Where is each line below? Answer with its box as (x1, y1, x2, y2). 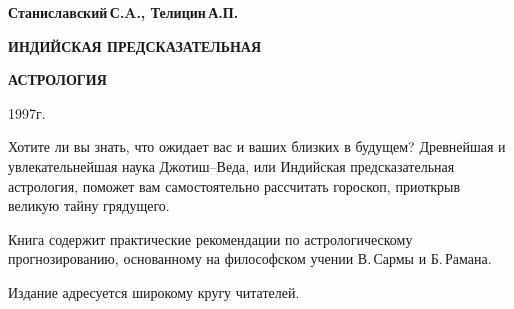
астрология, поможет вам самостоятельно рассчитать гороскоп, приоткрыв (8, 175, 461, 196)
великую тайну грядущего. (8, 195, 170, 216)
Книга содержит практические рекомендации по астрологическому (8, 228, 413, 249)
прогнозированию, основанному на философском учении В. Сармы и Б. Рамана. (8, 248, 492, 269)
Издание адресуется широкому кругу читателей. (8, 281, 300, 302)
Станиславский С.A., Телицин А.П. (8, 2, 239, 22)
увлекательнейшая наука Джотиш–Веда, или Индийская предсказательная (8, 155, 455, 176)
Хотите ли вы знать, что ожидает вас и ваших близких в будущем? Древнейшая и (8, 136, 506, 157)
